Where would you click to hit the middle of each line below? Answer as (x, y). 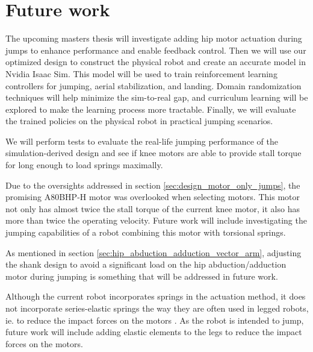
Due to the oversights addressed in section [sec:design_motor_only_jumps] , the (153, 185)
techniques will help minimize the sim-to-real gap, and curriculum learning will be (157, 97)
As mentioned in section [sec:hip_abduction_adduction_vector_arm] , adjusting (153, 252)
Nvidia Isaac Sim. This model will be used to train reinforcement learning (141, 73)
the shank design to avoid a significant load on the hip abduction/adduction (146, 264)
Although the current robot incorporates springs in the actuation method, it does (156, 296)
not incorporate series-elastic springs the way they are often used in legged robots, (157, 308)
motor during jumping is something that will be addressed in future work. (142, 276)
